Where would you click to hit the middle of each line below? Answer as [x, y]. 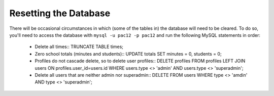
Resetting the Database [60, 13]
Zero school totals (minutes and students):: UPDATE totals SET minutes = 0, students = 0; [128, 54]
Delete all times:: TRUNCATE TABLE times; [79, 47]
